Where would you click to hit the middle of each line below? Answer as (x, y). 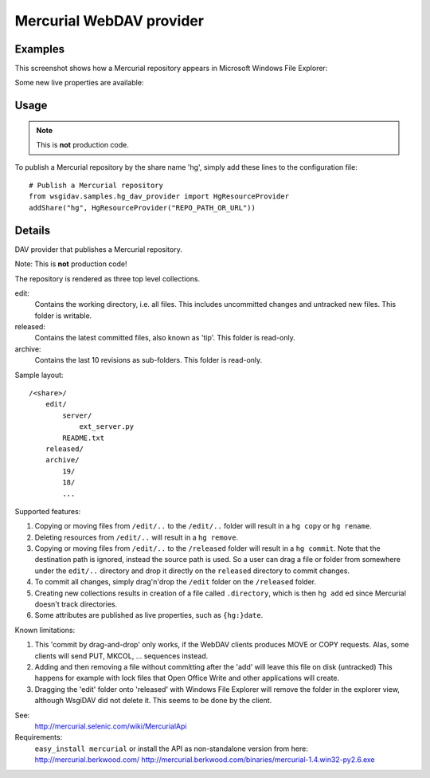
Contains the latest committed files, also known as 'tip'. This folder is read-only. (165, 338)
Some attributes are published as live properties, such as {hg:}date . (149, 615)
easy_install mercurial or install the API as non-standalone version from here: (171, 749)
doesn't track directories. (76, 604)
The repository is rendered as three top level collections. (107, 278)
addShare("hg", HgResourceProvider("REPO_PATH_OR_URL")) (143, 208)
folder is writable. (63, 316)
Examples (40, 49)
